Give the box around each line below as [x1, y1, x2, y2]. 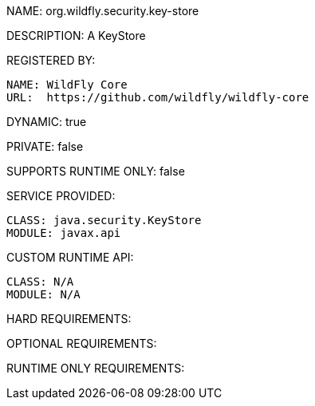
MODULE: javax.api [6, 227, 121, 239]
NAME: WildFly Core [6, 78, 128, 91]
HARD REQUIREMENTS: [6, 312, 132, 325]
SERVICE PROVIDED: [6, 189, 116, 203]
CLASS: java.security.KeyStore [6, 214, 202, 227]
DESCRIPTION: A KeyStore [6, 29, 146, 42]
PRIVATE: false [6, 140, 84, 153]
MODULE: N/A [6, 288, 81, 301]
